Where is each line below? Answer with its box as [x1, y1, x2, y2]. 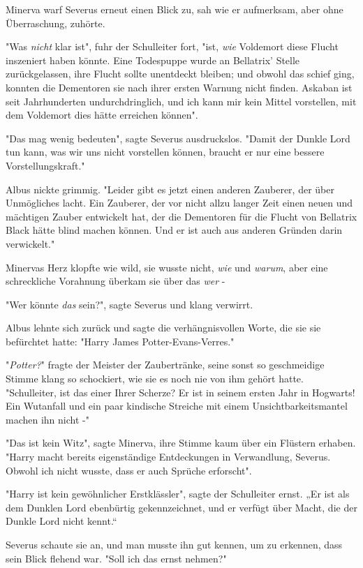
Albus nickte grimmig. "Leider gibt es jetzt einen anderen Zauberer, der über [6, 181, 334, 196]
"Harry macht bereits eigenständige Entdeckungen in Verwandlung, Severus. [6, 449, 331, 464]
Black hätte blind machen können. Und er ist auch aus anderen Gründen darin [6, 223, 343, 237]
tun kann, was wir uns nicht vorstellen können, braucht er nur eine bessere [6, 144, 325, 159]
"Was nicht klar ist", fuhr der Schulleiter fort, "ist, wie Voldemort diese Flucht [6, 39, 339, 54]
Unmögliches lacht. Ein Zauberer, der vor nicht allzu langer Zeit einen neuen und [6, 195, 353, 210]
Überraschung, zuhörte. [6, 15, 105, 30]
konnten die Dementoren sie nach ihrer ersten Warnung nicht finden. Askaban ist [6, 80, 353, 94]
